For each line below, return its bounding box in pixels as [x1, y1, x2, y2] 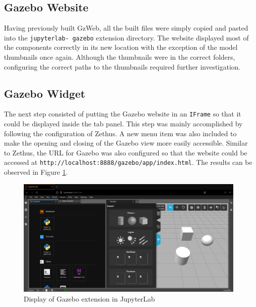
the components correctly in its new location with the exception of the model [4, 42, 238, 52]
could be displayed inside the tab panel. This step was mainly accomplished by [4, 118, 243, 129]
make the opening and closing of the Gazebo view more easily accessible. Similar [4, 138, 248, 148]
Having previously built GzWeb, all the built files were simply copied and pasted [4, 23, 249, 33]
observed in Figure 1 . [4, 167, 68, 177]
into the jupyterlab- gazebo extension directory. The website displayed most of [4, 32, 249, 42]
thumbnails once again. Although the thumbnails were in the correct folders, [4, 52, 235, 62]
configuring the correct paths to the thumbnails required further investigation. [4, 61, 241, 72]
